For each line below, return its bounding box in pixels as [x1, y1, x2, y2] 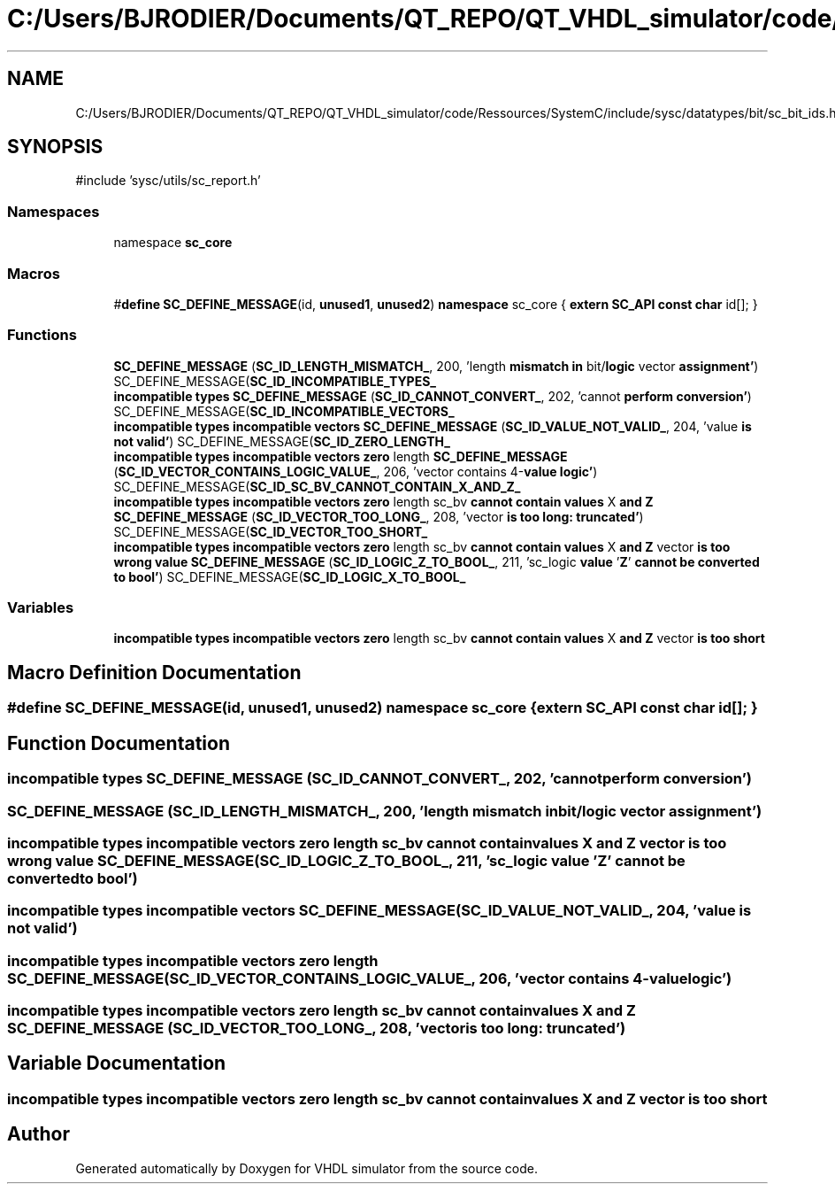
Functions [7, 326, 77, 344]
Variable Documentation [7, 1052, 226, 1075]
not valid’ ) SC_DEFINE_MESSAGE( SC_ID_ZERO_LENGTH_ [113, 433, 450, 449]
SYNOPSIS [7, 135, 103, 159]
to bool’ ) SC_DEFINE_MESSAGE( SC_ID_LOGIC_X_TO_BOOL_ [113, 568, 466, 584]
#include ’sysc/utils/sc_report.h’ [75, 173, 261, 189]
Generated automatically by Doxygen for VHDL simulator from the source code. [75, 1160, 539, 1176]
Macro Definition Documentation [7, 661, 302, 684]
